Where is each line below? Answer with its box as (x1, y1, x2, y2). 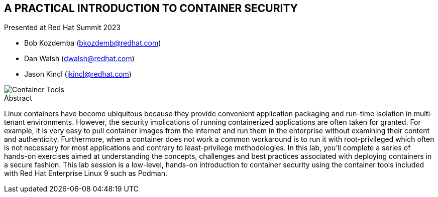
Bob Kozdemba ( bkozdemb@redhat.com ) (24, 39, 161, 48)
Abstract (4, 94, 32, 103)
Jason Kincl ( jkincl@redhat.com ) (24, 70, 132, 79)
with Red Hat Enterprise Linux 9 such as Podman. (4, 169, 167, 178)
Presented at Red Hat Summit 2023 (4, 23, 121, 32)
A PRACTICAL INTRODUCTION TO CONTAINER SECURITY (4, 2, 298, 15)
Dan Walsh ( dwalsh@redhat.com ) (24, 54, 135, 63)
